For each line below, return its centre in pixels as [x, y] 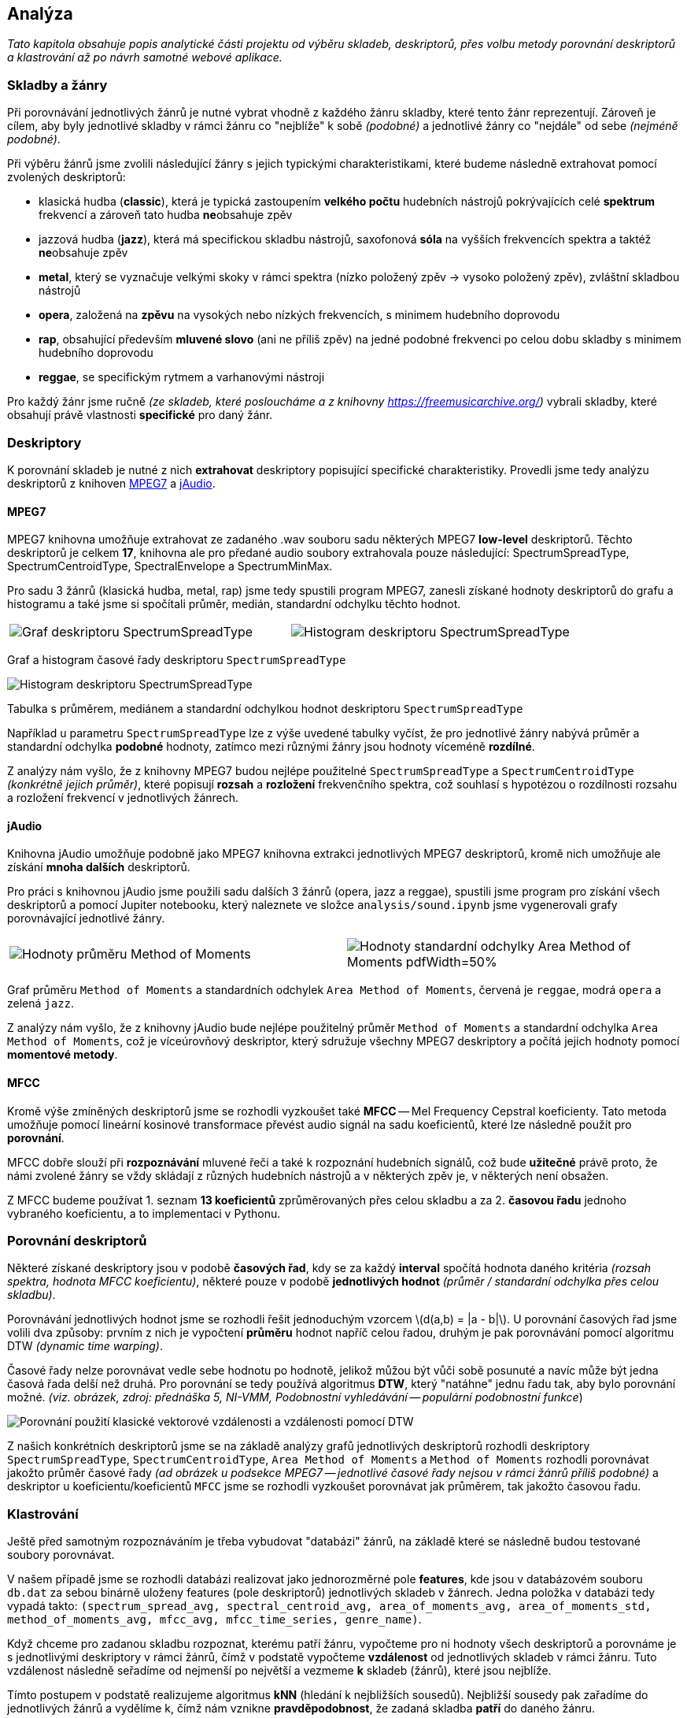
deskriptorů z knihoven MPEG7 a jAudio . [111, 483]
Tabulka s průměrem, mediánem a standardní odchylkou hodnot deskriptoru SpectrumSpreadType [265, 709]
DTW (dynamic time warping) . [85, 1346]
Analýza [40, 14]
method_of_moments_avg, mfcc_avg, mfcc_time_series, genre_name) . [214, 1620]
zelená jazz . [41, 1004]
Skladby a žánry [57, 85]
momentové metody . [63, 1055]
